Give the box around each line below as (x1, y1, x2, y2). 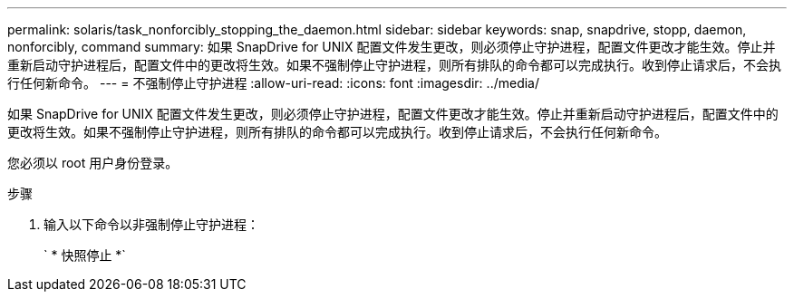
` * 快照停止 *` (44, 247, 126, 263)
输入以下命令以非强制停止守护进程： (44, 217, 259, 232)
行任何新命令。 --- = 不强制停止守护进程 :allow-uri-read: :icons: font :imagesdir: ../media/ (7, 75, 540, 91)
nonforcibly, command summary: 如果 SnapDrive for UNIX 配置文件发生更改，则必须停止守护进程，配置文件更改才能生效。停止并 (7, 39, 776, 54)
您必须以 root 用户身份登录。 (7, 155, 179, 170)
